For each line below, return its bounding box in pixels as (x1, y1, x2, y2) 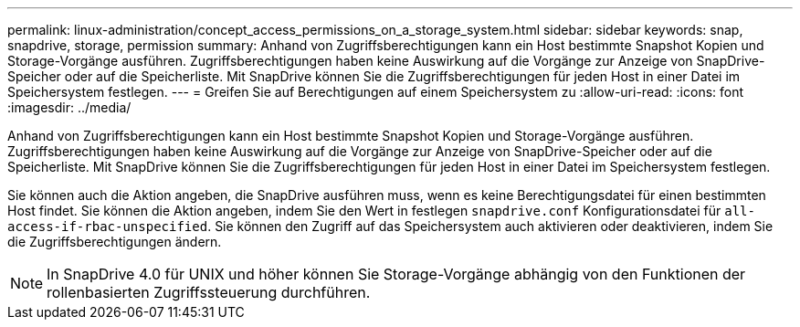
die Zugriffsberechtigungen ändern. (7, 234, 222, 249)
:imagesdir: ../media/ (7, 100, 132, 115)
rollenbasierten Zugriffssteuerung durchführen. (47, 283, 371, 301)
